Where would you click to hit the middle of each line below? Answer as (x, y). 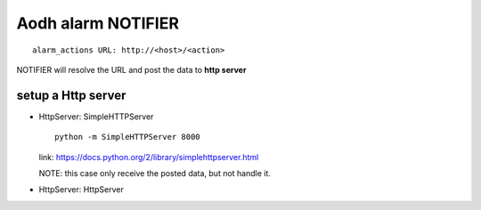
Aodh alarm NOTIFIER (98, 23)
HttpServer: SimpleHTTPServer (96, 117)
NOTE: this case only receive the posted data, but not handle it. (155, 174)
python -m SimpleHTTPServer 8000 (127, 137)
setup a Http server (71, 95)
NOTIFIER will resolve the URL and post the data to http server (131, 69)
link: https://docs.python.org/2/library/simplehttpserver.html (149, 157)
